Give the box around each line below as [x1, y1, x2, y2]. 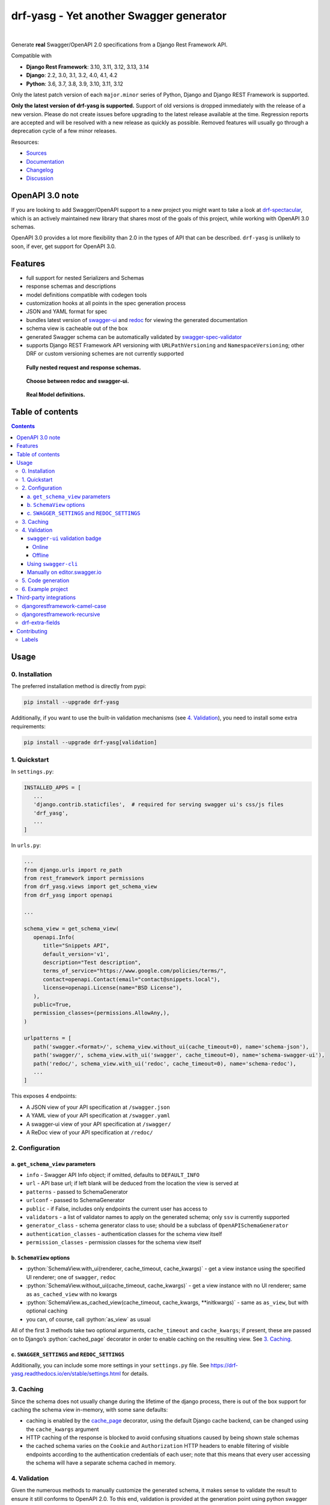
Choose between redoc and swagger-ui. [26, 377, 129, 385]
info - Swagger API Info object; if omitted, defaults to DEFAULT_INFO [26, 1171, 200, 1178]
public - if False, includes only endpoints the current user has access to [26, 1205, 207, 1212]
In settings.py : [11, 768, 54, 775]
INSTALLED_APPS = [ [23, 784, 81, 791]
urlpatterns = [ [23, 1035, 72, 1041]
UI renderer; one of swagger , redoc [26, 1273, 117, 1280]
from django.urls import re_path [23, 866, 123, 873]
